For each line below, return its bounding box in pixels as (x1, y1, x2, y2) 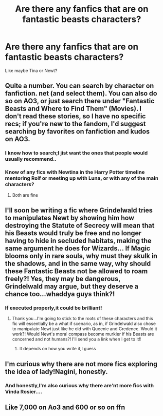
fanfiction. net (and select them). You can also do (5, 89, 157, 98)
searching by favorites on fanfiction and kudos (5, 128, 150, 136)
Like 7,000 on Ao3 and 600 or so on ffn (5, 403, 125, 411)
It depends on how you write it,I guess (19, 346, 96, 352)
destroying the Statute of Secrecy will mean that (5, 221, 155, 229)
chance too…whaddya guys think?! (5, 290, 115, 298)
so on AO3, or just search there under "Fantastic (5, 97, 155, 105)
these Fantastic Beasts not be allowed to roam (5, 267, 148, 275)
